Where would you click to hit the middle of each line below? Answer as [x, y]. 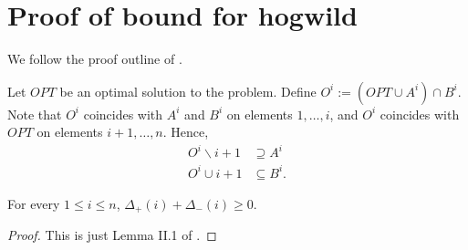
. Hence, [186, 132]
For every [34, 203]
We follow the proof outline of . [95, 59]
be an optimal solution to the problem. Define [188, 91]
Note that [35, 114]
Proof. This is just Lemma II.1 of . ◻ [112, 235]
